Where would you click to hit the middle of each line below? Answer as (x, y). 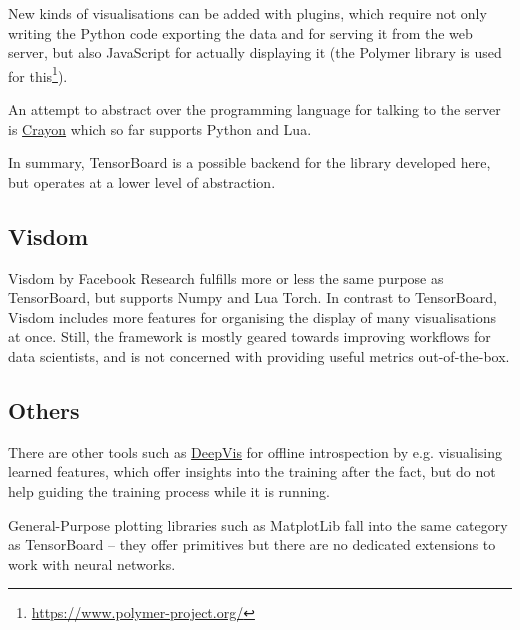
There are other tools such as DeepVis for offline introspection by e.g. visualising (255, 451)
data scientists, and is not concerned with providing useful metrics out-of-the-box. (259, 355)
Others (44, 409)
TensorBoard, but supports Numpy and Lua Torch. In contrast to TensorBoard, (252, 297)
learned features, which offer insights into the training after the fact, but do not (252, 471)
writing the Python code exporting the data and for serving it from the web (240, 32)
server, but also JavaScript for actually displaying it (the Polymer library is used (255, 52)
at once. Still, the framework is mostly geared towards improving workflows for (249, 336)
